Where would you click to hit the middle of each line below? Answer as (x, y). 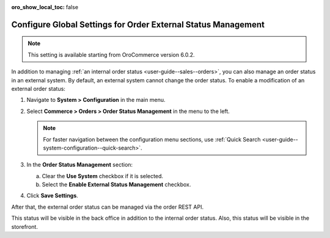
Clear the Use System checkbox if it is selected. (102, 176)
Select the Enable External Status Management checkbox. (116, 185)
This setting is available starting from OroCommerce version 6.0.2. (111, 54)
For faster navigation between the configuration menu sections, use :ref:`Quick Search (152, 139)
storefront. (24, 226)
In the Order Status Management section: (80, 165)
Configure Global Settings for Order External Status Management (138, 24)
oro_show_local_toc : (38, 7)
